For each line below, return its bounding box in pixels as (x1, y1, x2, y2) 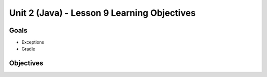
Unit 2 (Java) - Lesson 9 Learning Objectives (9, 7, 196, 18)
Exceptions (21, 39, 44, 45)
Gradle (21, 46, 36, 52)
